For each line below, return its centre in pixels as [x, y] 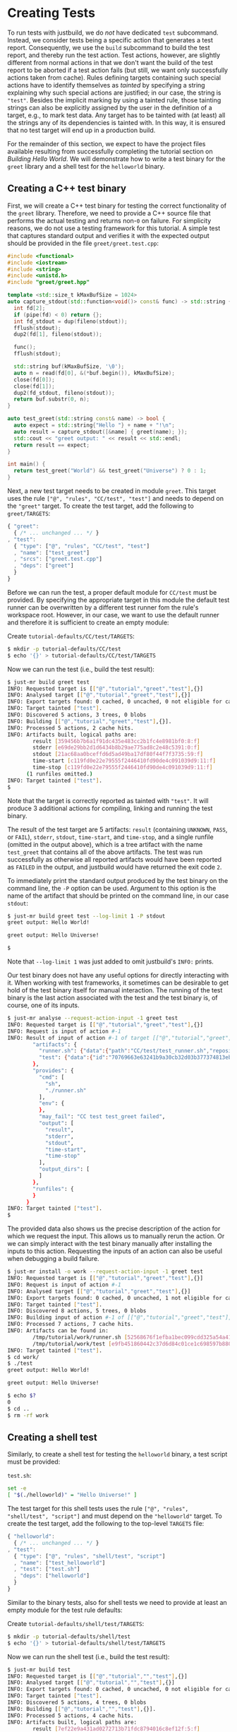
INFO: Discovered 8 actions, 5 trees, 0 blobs [77, 1311]
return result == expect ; [52, 445]
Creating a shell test [52, 1437]
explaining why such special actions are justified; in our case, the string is [114, 93]
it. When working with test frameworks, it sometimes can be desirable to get [118, 983]
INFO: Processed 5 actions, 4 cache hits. [71, 1715]
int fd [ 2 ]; [30, 308]
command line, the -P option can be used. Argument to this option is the [112, 888]
